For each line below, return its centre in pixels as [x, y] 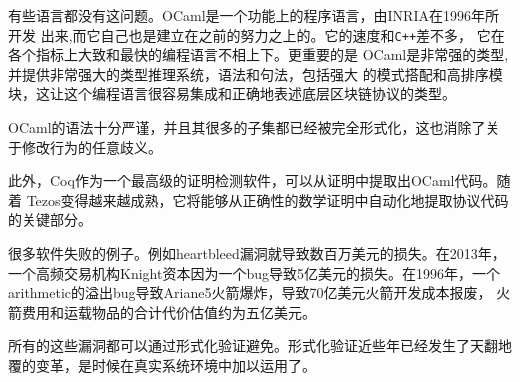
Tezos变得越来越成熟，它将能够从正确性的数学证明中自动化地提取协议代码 [267, 199]
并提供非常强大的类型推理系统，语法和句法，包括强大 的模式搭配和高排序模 [255, 73]
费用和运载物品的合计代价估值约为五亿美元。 [168, 311]
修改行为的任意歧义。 [91, 146]
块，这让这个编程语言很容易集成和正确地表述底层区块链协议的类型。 [232, 93]
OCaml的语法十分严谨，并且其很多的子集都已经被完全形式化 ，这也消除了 [247, 127]
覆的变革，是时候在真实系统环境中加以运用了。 [162, 364]
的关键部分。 [50, 219]
